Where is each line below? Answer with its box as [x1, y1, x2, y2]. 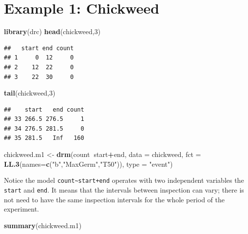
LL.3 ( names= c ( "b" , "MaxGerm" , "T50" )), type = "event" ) [4, 158, 173, 169]
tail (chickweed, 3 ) [4, 88, 56, 98]
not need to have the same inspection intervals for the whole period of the [4, 194, 225, 204]
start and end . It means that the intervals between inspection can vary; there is [4, 184, 244, 195]
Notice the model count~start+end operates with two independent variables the [4, 175, 244, 185]
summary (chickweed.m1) [4, 220, 82, 230]
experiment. [4, 204, 39, 214]
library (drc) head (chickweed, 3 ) [4, 26, 101, 37]
